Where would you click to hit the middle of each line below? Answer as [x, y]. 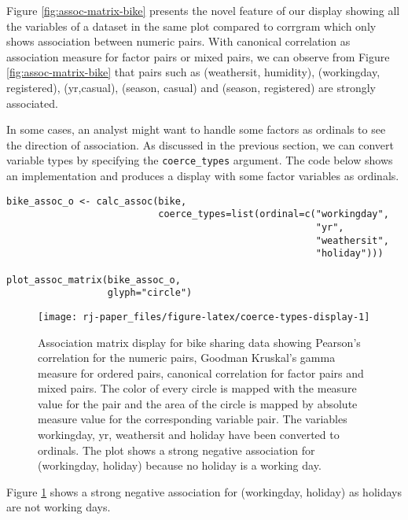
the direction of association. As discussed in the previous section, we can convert [200, 144]
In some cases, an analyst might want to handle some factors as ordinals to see [196, 129]
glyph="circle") [150, 293]
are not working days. [59, 507]
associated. [32, 103]
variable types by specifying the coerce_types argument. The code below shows [200, 160]
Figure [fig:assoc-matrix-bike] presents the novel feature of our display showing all [203, 10]
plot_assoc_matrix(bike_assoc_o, [94, 280]
